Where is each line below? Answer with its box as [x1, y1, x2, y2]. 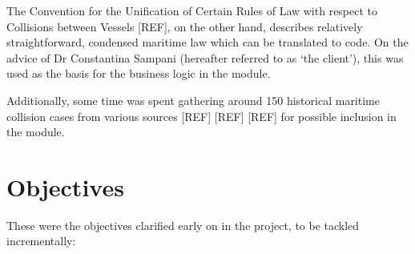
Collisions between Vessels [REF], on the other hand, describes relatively [6, 18, 363, 34]
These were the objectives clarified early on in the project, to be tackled [6, 216, 360, 233]
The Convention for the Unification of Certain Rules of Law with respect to [6, 2, 378, 18]
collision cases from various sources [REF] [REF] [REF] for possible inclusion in [6, 107, 397, 124]
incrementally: [6, 232, 76, 249]
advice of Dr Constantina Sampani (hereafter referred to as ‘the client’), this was [6, 49, 404, 66]
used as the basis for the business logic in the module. [6, 65, 271, 82]
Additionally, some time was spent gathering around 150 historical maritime [6, 91, 380, 108]
